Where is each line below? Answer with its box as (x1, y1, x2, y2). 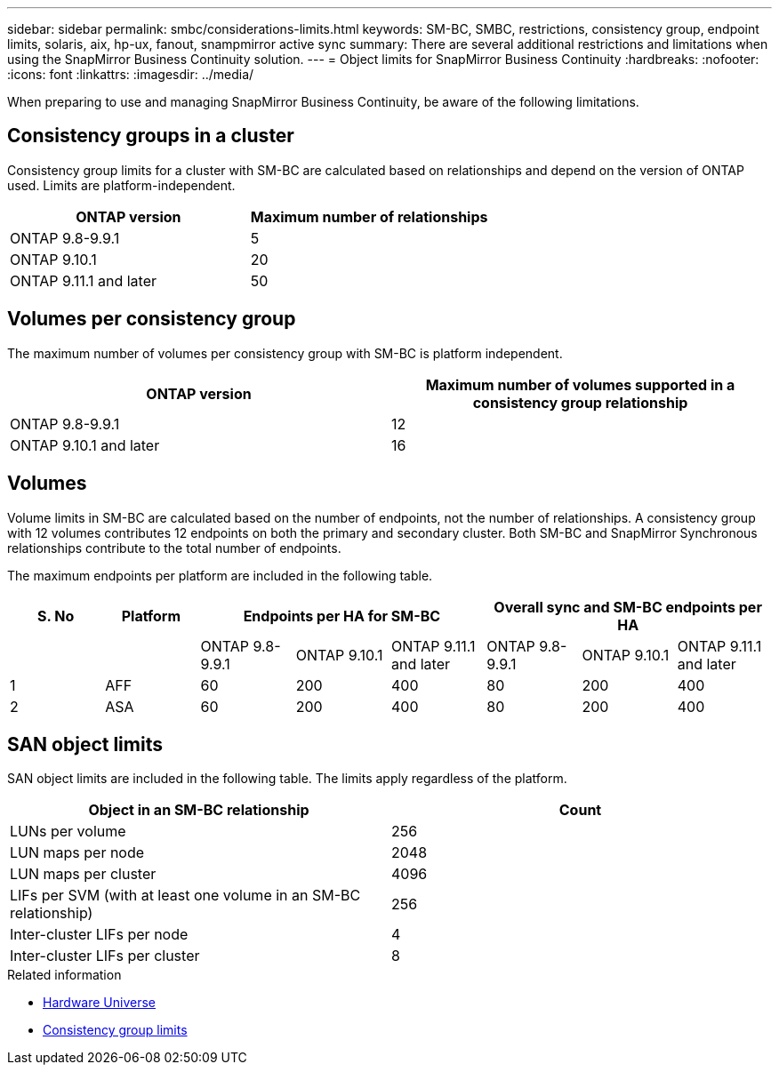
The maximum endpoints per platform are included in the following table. (7, 567, 433, 583)
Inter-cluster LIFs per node (10, 925, 189, 944)
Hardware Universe (43, 995, 156, 1011)
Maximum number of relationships (250, 207, 488, 226)
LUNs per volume (10, 822, 126, 841)
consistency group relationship (472, 393, 688, 412)
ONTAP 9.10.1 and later (10, 436, 160, 454)
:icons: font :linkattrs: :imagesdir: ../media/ (7, 67, 254, 82)
